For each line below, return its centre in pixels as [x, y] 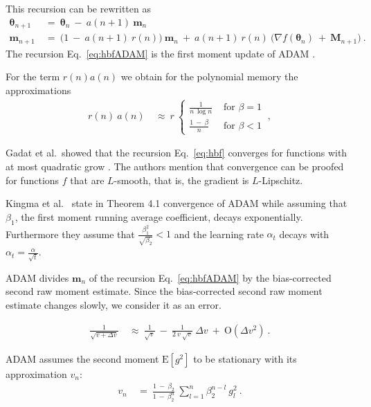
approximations [38, 90]
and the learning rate [219, 234]
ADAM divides [37, 277]
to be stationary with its [245, 358]
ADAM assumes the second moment [82, 358]
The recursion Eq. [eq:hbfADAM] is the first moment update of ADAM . [161, 53]
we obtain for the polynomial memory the [209, 76]
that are [87, 180]
